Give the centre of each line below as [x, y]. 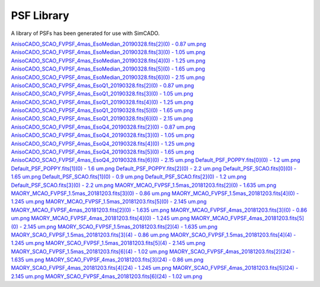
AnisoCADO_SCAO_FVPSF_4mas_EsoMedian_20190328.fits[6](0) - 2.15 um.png [108, 77]
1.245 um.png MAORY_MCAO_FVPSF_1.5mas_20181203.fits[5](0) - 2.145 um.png [109, 202]
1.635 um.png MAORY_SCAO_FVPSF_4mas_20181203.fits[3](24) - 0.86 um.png [107, 260]
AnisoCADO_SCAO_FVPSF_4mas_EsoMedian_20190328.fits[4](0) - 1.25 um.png [108, 60]
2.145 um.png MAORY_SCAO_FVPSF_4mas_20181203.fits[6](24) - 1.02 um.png [107, 276]
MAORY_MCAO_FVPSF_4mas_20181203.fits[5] [247, 218]
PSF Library [40, 15]
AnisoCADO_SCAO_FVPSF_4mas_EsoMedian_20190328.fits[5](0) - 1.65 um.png [108, 69]
